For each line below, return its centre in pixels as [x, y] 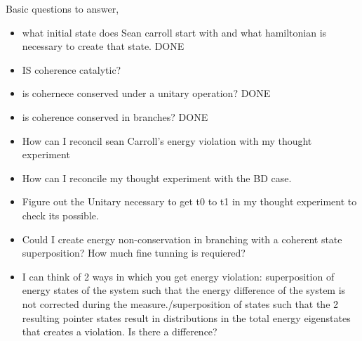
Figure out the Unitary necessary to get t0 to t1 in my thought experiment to [189, 201]
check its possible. [60, 215]
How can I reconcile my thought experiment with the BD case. [157, 178]
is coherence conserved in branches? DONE [115, 116]
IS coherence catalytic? [72, 69]
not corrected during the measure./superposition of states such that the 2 [180, 303]
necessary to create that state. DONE [103, 46]
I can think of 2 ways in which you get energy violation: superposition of [178, 276]
